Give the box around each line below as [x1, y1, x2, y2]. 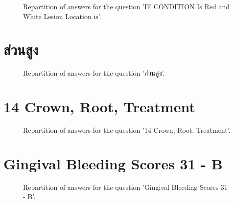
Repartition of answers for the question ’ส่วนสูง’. [23, 68, 165, 78]
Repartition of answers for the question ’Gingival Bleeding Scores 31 [23, 182, 228, 192]
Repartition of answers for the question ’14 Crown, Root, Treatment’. [23, 125, 231, 135]
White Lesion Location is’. [23, 11, 101, 21]
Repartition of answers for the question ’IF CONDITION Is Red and [23, 1, 230, 11]
